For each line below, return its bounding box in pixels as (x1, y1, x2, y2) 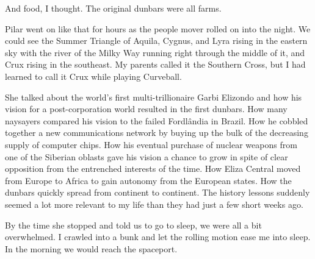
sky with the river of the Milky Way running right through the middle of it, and (5, 46, 305, 59)
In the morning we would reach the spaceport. (5, 242, 178, 255)
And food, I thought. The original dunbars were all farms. (5, 2, 222, 14)
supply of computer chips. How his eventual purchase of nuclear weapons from (5, 138, 297, 151)
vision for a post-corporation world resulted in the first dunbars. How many (5, 102, 288, 115)
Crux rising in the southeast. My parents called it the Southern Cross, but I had (5, 58, 306, 71)
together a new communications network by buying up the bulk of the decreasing (5, 126, 308, 139)
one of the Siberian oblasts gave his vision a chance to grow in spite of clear (5, 150, 288, 163)
